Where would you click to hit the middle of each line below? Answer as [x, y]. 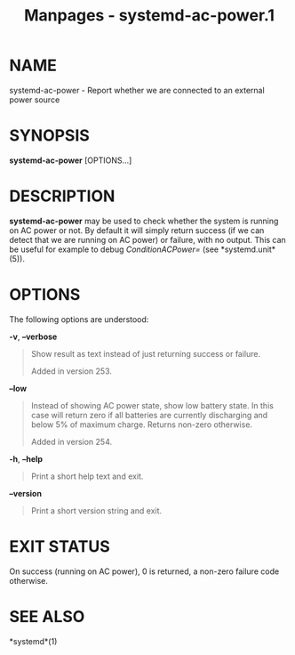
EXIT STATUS [60, 546]
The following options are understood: [79, 319]
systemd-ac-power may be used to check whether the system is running [144, 221]
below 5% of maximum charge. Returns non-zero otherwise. [142, 425]
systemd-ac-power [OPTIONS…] [71, 160]
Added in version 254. [72, 441]
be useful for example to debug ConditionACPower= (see [114, 249]
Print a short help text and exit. [87, 476]
